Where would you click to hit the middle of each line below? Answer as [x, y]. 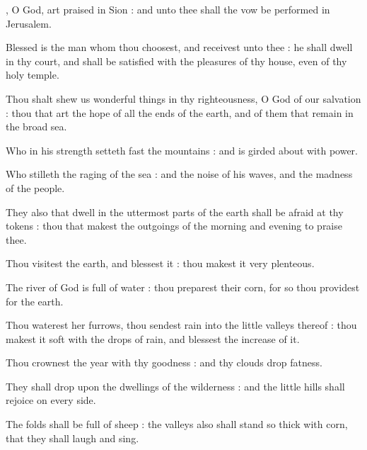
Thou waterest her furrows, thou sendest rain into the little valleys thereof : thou [181, 325]
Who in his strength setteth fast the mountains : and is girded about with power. [182, 150]
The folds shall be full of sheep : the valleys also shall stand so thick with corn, [177, 424]
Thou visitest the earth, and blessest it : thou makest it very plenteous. [160, 263]
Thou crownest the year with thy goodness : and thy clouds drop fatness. [164, 362]
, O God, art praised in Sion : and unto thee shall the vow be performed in [168, 9]
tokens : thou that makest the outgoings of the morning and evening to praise [174, 226]
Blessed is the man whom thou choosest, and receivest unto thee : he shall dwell [179, 47]
